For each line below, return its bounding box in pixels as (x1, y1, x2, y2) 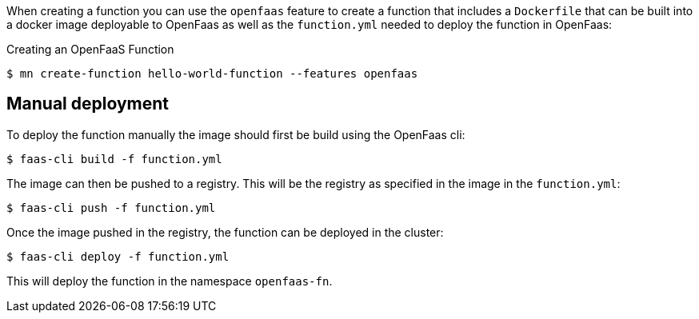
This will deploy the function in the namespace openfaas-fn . (6, 273, 333, 288)
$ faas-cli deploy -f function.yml (6, 249, 230, 263)
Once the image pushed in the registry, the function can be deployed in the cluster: (6, 225, 444, 239)
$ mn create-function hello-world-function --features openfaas (6, 67, 418, 80)
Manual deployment (6, 94, 170, 114)
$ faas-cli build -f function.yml (6, 152, 222, 165)
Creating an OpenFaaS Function (6, 42, 174, 56)
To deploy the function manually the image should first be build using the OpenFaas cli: (6, 127, 465, 142)
